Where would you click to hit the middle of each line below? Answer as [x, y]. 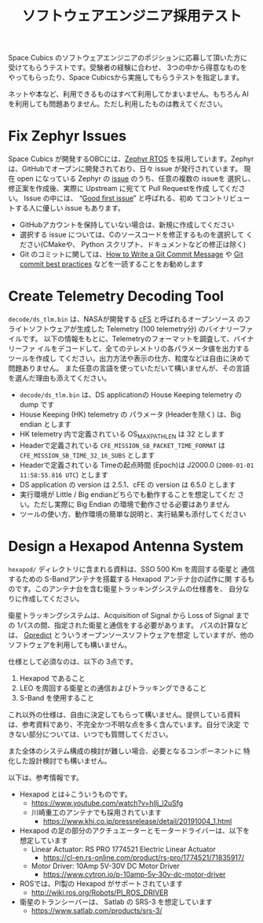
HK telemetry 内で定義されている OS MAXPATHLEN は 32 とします [122, 435]
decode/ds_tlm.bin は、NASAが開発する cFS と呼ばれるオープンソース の [126, 319]
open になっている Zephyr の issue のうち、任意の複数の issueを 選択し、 [136, 178]
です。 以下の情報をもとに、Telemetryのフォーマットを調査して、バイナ [138, 339]
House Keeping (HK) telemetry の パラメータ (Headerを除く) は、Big [130, 414]
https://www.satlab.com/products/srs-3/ [97, 910]
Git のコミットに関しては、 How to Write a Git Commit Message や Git [131, 254]
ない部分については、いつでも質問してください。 [93, 734]
